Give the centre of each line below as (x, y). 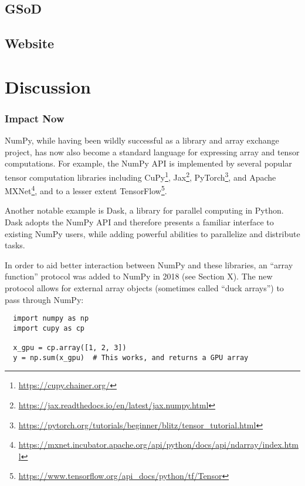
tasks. (15, 245)
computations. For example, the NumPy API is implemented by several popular (148, 163)
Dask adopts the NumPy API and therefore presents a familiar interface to (139, 222)
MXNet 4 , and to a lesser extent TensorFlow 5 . (86, 190)
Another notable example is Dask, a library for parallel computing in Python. (144, 210)
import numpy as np (51, 319)
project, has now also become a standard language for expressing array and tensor (152, 152)
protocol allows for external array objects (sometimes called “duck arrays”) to (144, 288)
